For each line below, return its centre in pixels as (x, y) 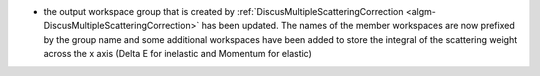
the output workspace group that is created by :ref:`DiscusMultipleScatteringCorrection (223, 11)
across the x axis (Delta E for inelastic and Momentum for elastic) (177, 54)
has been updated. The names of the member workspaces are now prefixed (358, 26)
